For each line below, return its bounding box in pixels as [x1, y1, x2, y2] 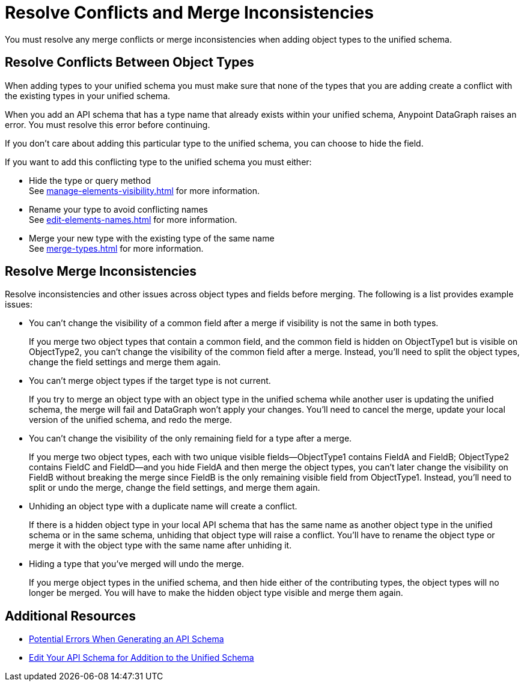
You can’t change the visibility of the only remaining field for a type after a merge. [29, 433, 352, 444]
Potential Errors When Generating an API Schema [29, 634, 224, 645]
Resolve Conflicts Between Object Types [5, 55, 254, 70]
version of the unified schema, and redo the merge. [29, 414, 232, 425]
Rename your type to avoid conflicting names [29, 204, 208, 214]
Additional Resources [5, 608, 136, 624]
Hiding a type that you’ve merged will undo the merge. [29, 559, 244, 569]
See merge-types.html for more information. [29, 243, 204, 253]
